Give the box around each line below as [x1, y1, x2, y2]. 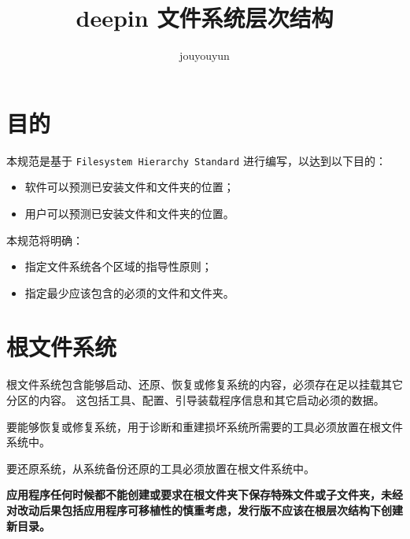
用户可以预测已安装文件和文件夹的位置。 [24, 205, 235, 221]
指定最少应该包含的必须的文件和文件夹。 [24, 284, 235, 301]
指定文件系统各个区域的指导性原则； [24, 258, 212, 275]
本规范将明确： [6, 231, 83, 248]
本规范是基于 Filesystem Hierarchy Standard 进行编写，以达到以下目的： [6, 152, 386, 168]
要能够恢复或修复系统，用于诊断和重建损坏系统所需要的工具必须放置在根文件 [6, 418, 403, 434]
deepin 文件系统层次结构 [76, 2, 334, 34]
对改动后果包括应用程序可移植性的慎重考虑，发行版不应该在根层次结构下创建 [6, 501, 403, 518]
